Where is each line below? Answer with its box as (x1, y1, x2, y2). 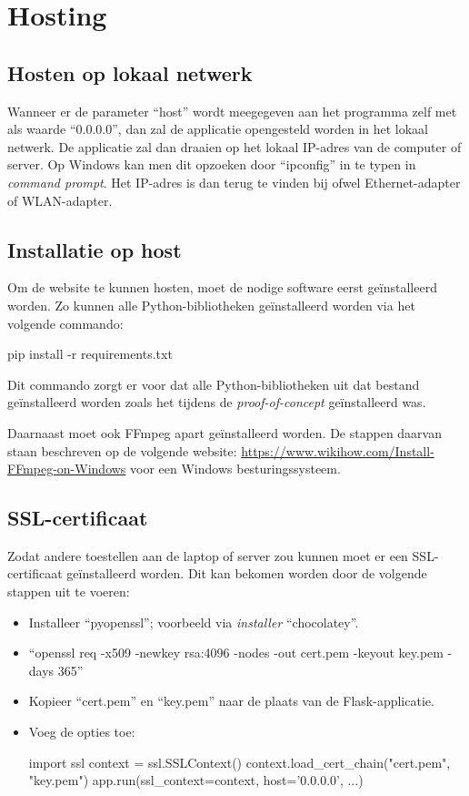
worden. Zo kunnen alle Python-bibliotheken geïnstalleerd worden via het (7, 295, 415, 314)
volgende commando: (7, 313, 124, 332)
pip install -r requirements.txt (7, 344, 173, 363)
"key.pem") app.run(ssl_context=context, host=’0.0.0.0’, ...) (28, 770, 364, 790)
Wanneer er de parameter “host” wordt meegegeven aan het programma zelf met (7, 101, 457, 120)
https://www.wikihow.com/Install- (241, 441, 434, 460)
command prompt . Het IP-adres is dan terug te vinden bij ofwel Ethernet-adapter (7, 172, 461, 191)
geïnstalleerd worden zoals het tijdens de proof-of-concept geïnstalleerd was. (7, 393, 426, 412)
